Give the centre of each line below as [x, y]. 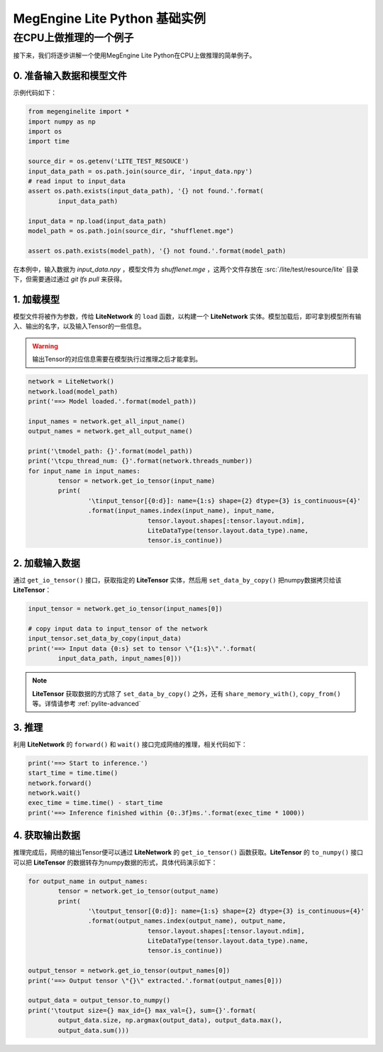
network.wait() [54, 793]
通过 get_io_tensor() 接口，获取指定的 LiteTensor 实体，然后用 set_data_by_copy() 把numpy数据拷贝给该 [177, 580]
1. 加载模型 [37, 299]
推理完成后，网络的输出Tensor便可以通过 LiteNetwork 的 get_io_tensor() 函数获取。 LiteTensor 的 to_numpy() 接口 [188, 852]
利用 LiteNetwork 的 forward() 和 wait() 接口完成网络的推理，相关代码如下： [130, 744]
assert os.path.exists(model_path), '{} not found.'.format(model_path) [157, 251]
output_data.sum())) [94, 1030]
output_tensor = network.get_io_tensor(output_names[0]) [129, 971]
